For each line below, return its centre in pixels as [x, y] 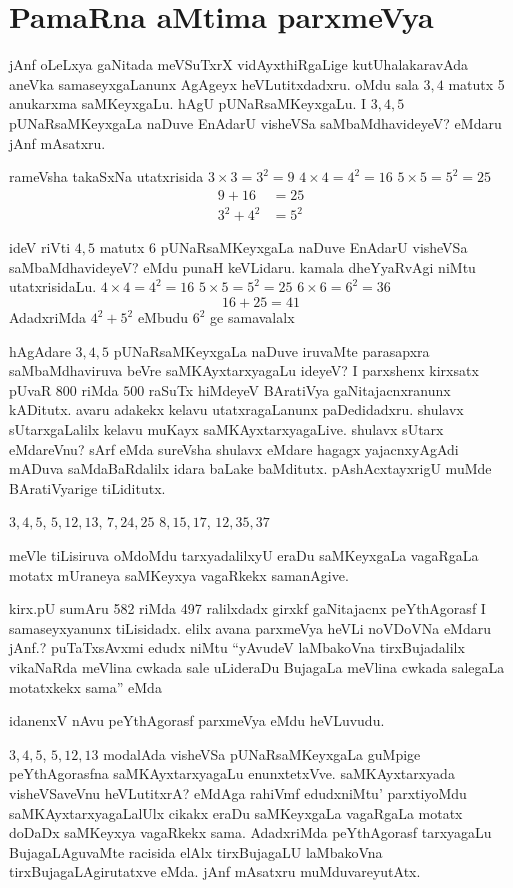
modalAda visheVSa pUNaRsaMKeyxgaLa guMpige [262, 753]
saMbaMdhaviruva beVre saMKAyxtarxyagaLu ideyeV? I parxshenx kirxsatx [244, 370]
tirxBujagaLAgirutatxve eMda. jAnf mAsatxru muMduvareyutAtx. [215, 871]
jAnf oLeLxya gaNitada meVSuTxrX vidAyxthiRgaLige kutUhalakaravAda [239, 64]
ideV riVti [40, 247]
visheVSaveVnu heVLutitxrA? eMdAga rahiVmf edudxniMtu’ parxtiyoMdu [238, 792]
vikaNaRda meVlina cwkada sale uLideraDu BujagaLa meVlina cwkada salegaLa [257, 666]
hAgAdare [40, 350]
